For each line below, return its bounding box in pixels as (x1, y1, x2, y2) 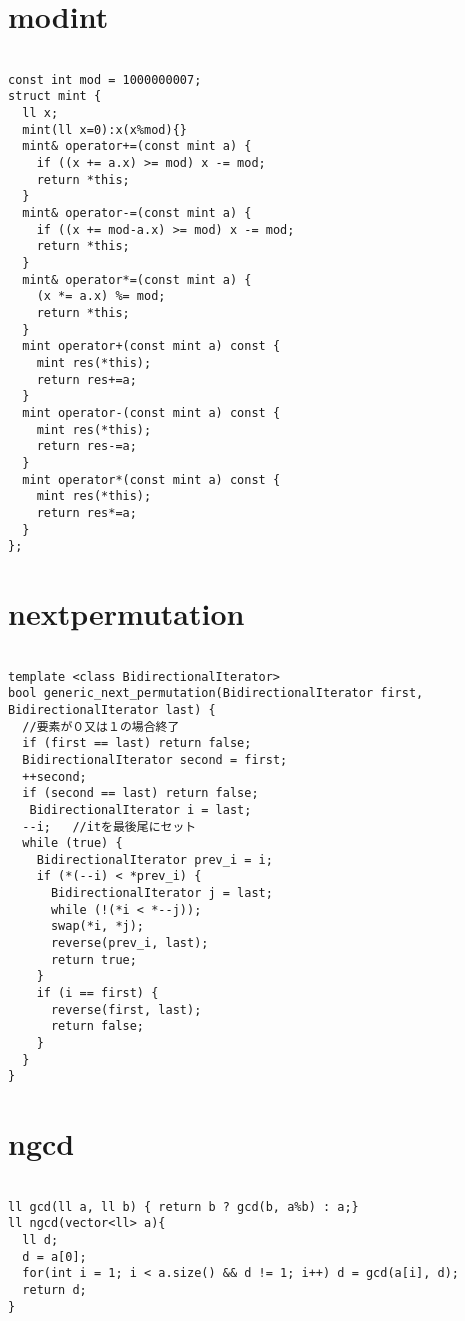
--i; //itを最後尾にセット (22, 819, 197, 834)
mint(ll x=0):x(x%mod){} (22, 122, 187, 137)
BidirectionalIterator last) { (8, 702, 216, 717)
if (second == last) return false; (22, 786, 259, 801)
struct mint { (8, 89, 102, 104)
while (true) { (22, 836, 123, 851)
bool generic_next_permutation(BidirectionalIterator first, (8, 686, 424, 701)
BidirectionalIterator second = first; (22, 752, 288, 767)
